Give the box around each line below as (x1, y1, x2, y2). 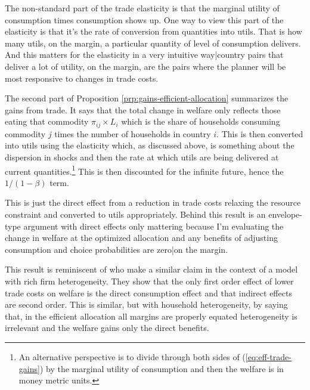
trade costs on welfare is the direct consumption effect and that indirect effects (5, 286, 292, 299)
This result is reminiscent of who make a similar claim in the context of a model (5, 263, 298, 276)
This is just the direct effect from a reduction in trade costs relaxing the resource (5, 196, 301, 209)
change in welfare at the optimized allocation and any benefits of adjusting (5, 231, 278, 244)
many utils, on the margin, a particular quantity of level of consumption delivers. (5, 36, 301, 49)
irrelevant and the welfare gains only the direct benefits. (5, 321, 209, 334)
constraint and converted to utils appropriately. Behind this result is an (5, 208, 266, 221)
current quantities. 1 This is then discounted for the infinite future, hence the (5, 163, 284, 177)
